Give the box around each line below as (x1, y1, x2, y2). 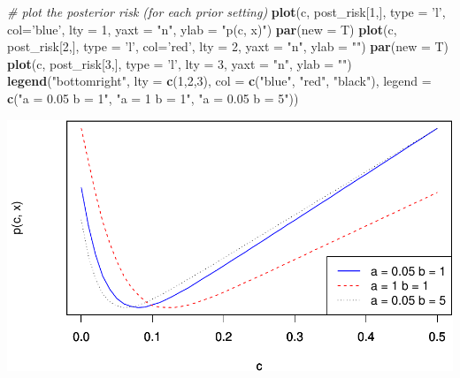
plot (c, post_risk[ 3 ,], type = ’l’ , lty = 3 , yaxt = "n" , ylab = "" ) (7, 54, 352, 72)
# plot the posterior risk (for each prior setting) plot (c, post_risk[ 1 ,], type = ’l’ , (7, 3, 446, 20)
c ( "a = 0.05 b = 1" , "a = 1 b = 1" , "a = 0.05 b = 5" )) (7, 88, 299, 107)
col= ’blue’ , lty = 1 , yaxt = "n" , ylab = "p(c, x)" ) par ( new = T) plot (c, (7, 19, 397, 38)
